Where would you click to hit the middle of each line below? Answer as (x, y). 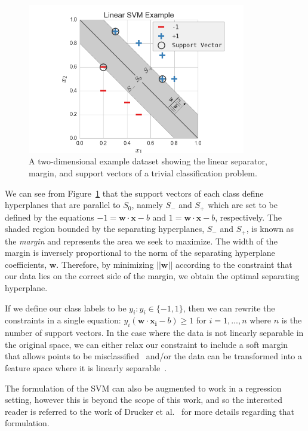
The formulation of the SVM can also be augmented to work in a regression (143, 388)
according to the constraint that (234, 264)
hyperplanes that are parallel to (63, 205)
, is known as (270, 229)
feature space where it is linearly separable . (86, 367)
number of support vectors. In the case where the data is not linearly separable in (154, 333)
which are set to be (243, 205)
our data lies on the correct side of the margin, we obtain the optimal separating (152, 276)
